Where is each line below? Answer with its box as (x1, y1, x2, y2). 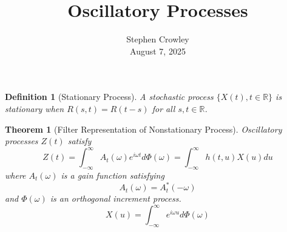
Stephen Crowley (126, 33, 189, 45)
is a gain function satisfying (61, 168, 164, 181)
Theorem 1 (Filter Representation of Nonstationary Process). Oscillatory (5, 122, 282, 135)
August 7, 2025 (130, 44, 186, 57)
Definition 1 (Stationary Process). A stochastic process (5, 90, 214, 103)
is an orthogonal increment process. (50, 192, 181, 205)
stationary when (5, 102, 64, 114)
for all (152, 102, 175, 114)
